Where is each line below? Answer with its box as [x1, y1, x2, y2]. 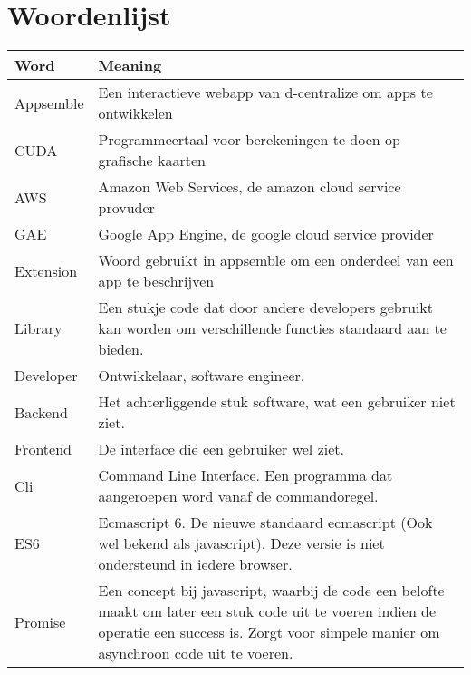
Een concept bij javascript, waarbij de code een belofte [98, 580, 445, 602]
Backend [14, 401, 68, 423]
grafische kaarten [98, 150, 206, 171]
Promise [14, 611, 66, 632]
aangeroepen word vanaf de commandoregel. [98, 485, 379, 507]
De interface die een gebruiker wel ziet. [98, 438, 344, 460]
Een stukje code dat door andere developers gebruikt [98, 297, 434, 318]
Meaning [98, 54, 162, 76]
